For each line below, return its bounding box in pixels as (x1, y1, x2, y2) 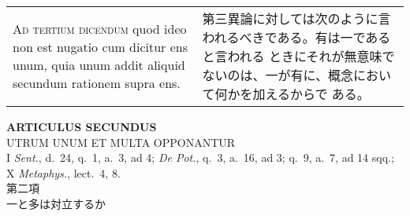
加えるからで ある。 (252, 85, 370, 103)
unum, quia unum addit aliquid (13, 56, 185, 74)
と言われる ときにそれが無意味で (202, 47, 395, 65)
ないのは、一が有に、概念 (202, 66, 353, 84)
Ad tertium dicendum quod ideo (13, 20, 187, 38)
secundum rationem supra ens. (13, 74, 181, 92)
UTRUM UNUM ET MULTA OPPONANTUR (6, 134, 236, 150)
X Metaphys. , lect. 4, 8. (6, 164, 121, 181)
